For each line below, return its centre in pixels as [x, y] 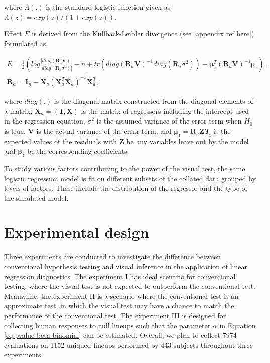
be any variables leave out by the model [188, 141]
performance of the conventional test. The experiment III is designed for [115, 315]
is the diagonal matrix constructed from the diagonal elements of [154, 101]
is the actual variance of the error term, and [104, 130]
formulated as [25, 43]
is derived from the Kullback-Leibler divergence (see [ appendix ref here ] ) [143, 33]
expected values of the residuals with [61, 141]
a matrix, [18, 111]
